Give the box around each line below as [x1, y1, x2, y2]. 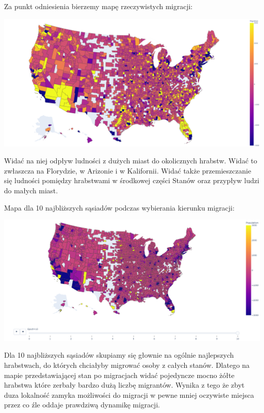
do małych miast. [4, 185, 58, 195]
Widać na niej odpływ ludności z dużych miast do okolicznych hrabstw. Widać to [4, 155, 257, 166]
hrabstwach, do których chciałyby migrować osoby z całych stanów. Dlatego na [4, 360, 250, 370]
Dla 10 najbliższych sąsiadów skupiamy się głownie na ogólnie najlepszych [4, 350, 234, 360]
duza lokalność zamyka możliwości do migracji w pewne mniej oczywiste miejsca [4, 389, 254, 400]
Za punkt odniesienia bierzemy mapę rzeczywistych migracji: [4, 1, 193, 11]
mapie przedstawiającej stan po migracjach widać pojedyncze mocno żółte [4, 369, 235, 380]
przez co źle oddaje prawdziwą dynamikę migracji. [4, 399, 160, 410]
